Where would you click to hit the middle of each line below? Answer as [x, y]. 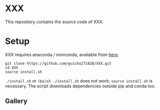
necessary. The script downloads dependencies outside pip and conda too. [80, 86]
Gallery [16, 101]
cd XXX [12, 68]
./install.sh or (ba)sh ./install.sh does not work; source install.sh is [79, 81]
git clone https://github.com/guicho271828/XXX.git [58, 63]
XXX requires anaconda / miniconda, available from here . [62, 55]
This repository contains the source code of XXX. [54, 22]
